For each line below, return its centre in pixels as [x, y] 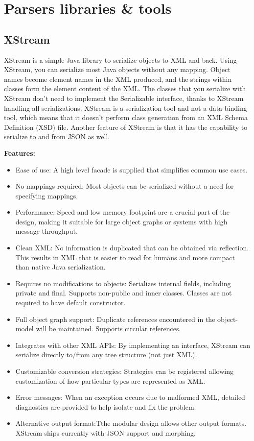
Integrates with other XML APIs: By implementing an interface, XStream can [133, 345]
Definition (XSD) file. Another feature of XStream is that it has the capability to [126, 127]
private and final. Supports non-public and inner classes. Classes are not [124, 293]
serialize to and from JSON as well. [57, 136]
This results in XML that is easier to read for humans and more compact [125, 257]
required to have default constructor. [70, 303]
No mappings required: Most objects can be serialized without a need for [125, 186]
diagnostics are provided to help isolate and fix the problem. [106, 406]
